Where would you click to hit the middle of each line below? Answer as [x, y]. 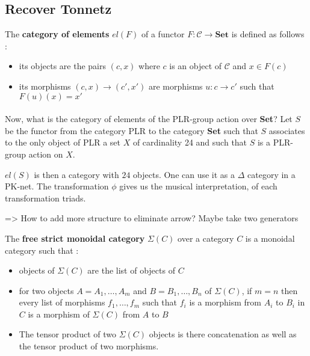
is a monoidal [270, 238]
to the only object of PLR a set [63, 142]
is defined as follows [268, 34]
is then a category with [76, 174]
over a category [206, 238]
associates [287, 130]
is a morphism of [59, 314]
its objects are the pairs [62, 66]
